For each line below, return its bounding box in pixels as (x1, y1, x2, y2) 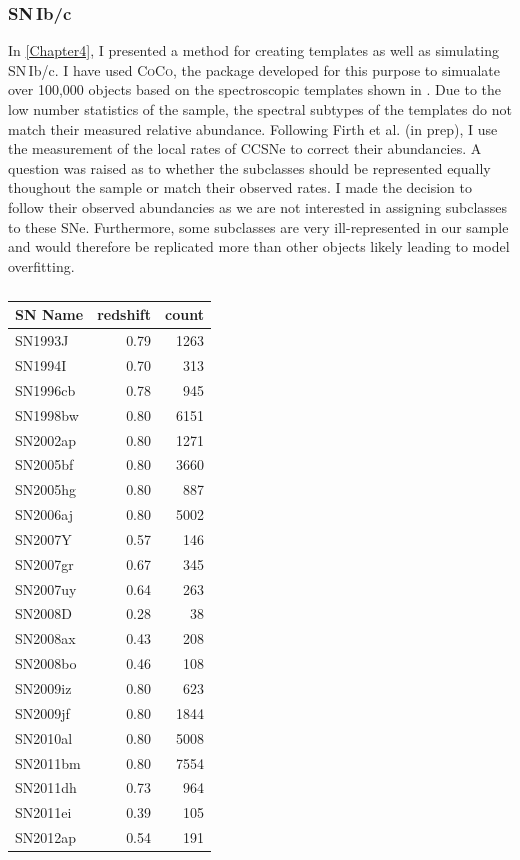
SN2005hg (15, 479, 77, 500)
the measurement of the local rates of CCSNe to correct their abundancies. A (8, 138, 482, 159)
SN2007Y (15, 528, 72, 549)
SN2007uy (15, 578, 77, 599)
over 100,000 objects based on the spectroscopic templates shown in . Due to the (8, 79, 502, 100)
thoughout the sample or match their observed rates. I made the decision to (8, 177, 472, 198)
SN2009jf (15, 702, 70, 723)
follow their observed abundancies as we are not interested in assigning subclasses (8, 196, 508, 217)
